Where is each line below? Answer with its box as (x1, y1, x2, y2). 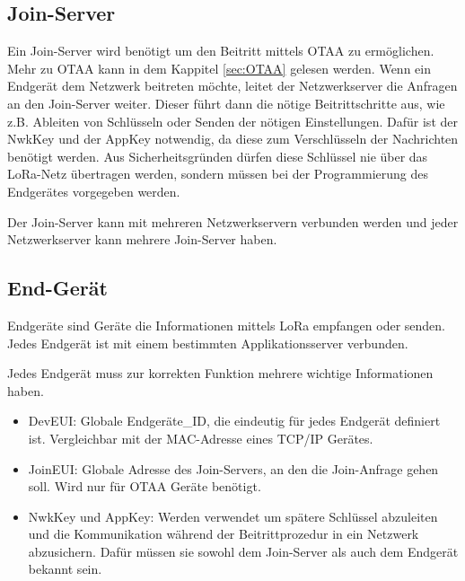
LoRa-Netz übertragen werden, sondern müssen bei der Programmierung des (7, 164, 429, 183)
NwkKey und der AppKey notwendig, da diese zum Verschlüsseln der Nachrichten (7, 129, 459, 148)
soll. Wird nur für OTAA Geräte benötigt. (28, 477, 261, 496)
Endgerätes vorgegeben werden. (7, 181, 180, 200)
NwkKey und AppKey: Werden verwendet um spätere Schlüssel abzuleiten (28, 506, 438, 525)
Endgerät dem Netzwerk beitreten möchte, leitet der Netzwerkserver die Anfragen (7, 76, 458, 95)
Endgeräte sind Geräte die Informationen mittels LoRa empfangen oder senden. (7, 315, 445, 334)
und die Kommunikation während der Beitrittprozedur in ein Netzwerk (28, 524, 419, 543)
